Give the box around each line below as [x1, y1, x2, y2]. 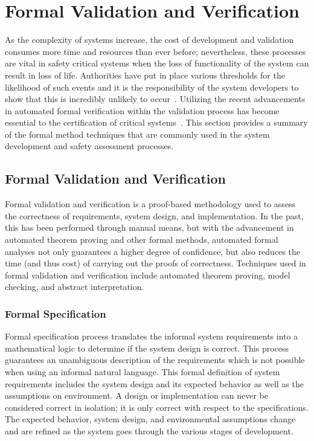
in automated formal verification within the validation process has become [5, 104, 280, 117]
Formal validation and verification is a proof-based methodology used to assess [5, 198, 296, 210]
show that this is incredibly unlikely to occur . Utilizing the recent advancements [5, 92, 306, 105]
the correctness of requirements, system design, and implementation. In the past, [5, 209, 304, 222]
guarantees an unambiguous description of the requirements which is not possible [5, 353, 305, 366]
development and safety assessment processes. [5, 140, 174, 152]
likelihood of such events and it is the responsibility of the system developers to [5, 80, 299, 93]
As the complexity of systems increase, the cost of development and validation [5, 33, 294, 46]
